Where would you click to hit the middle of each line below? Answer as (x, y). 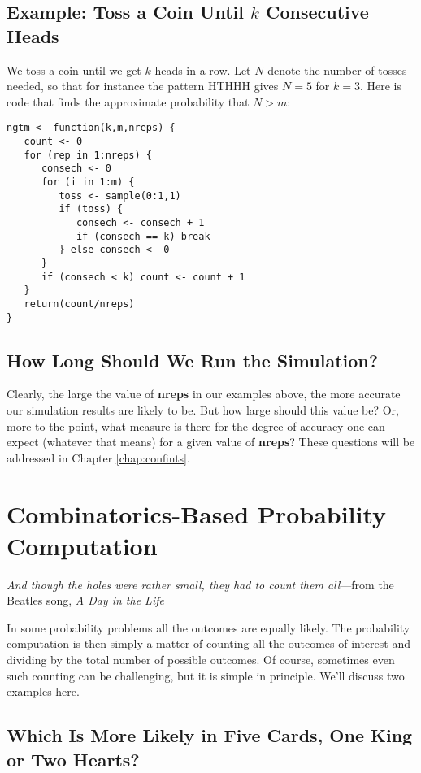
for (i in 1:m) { (88, 182)
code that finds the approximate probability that (128, 101)
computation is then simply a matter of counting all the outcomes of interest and (208, 643)
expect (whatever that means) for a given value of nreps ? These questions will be (211, 442)
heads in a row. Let (203, 69)
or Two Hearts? (73, 759)
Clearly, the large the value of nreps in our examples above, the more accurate (204, 394)
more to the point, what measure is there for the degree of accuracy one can (196, 426)
